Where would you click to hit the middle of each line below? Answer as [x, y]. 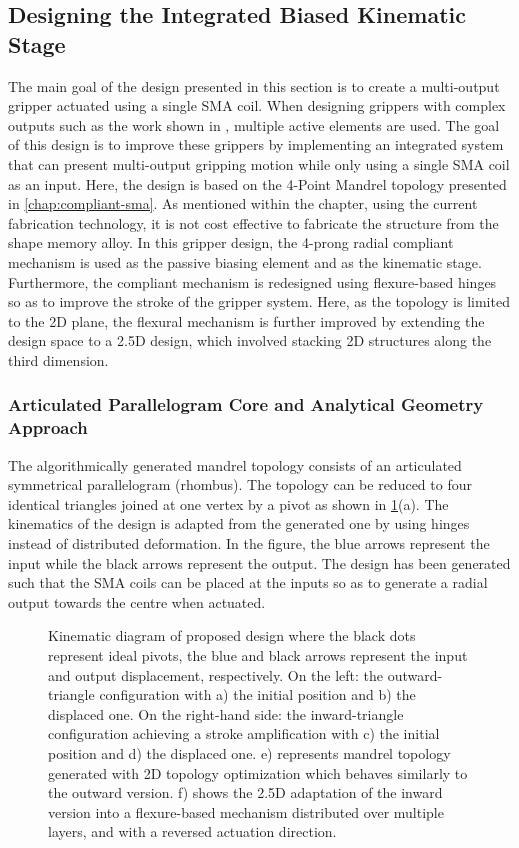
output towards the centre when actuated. [137, 601]
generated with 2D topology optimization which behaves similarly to [258, 772]
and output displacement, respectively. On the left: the [216, 674]
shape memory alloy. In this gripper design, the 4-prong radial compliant [231, 242]
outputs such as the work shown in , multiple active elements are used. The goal [254, 124]
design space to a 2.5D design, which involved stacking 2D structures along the [250, 340]
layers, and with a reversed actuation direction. [192, 831]
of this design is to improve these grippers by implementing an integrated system [256, 144]
